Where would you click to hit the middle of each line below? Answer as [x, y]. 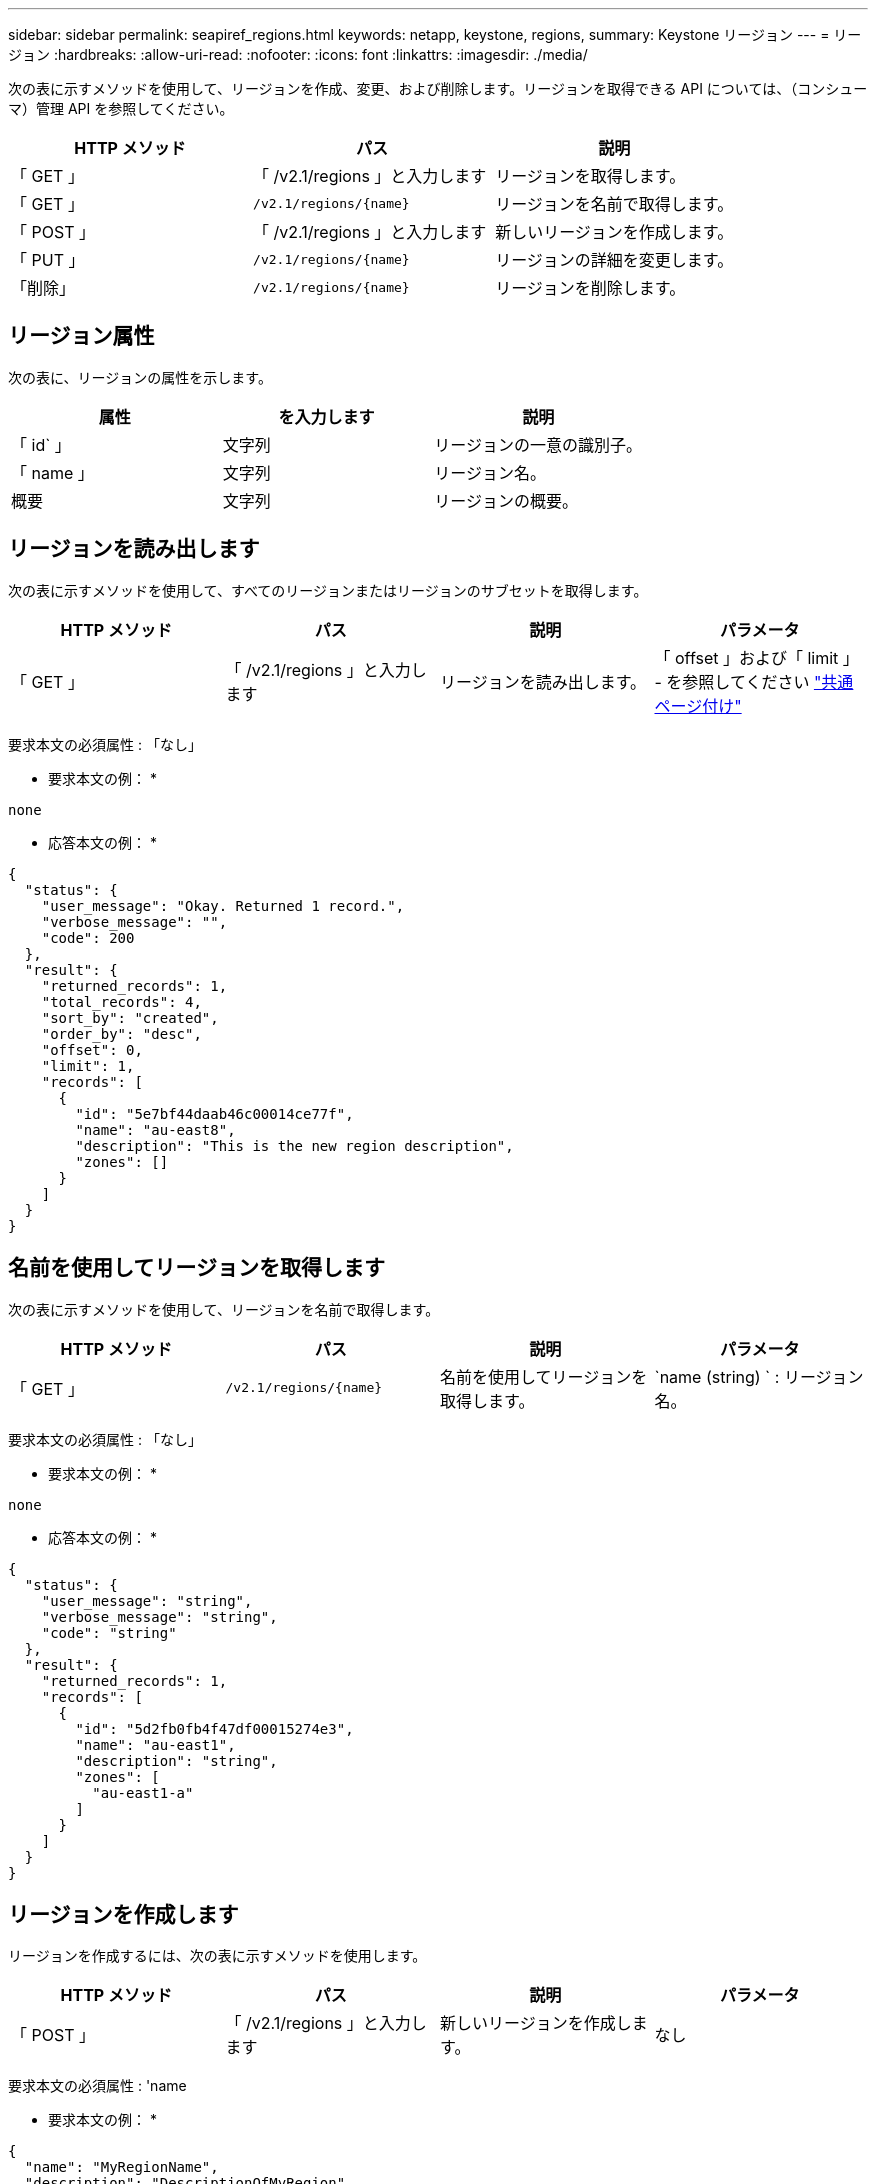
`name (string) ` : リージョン [759, 1376]
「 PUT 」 [48, 260]
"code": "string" [109, 1632]
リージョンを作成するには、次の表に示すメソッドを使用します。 [217, 1956]
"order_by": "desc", [121, 1033]
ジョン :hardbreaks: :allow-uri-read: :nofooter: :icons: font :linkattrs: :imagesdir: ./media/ [298, 54]
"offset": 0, [92, 1049]
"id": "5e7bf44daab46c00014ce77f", [214, 1113]
